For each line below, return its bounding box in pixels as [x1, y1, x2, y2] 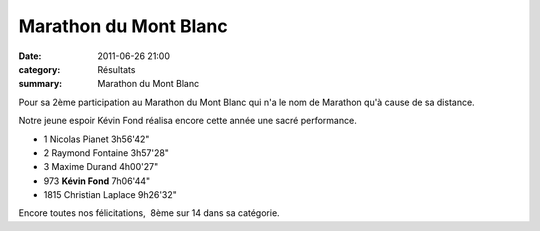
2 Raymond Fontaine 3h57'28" [43, 146, 170, 159]
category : [18, 63, 61, 75]
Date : [18, 50, 42, 62]
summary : [18, 78, 63, 90]
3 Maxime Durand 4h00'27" [43, 161, 159, 173]
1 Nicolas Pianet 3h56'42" [43, 133, 150, 145]
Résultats [97, 63, 136, 75]
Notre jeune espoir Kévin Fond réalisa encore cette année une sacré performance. [18, 115, 357, 127]
